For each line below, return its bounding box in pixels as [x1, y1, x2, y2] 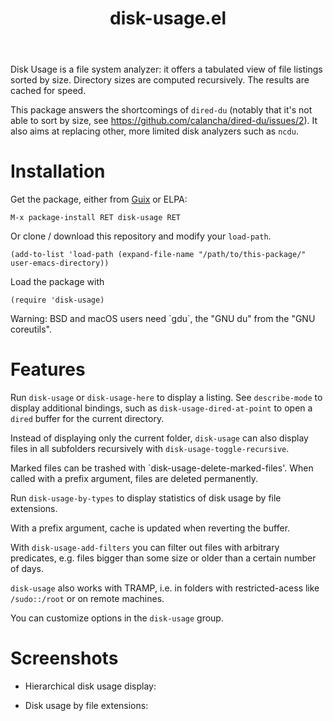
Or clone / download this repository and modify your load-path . [10, 230, 272, 242]
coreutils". [10, 323, 53, 336]
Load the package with [10, 276, 105, 288]
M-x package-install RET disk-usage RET [10, 213, 182, 223]
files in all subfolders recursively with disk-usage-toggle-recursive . [10, 443, 290, 455]
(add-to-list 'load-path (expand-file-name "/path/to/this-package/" [10, 250, 307, 260]
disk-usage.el [109, 7, 227, 30]
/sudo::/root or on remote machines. [10, 593, 165, 605]
